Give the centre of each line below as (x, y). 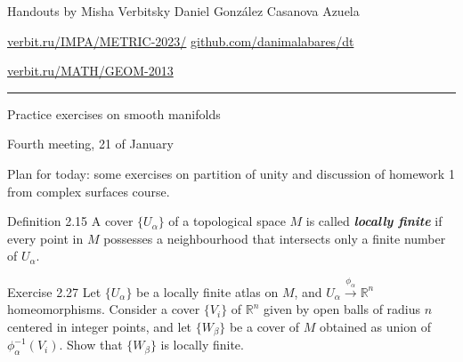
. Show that (91, 345)
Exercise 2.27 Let (54, 291)
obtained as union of (375, 326)
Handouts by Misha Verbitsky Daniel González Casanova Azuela (183, 11)
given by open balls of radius (342, 309)
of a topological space (227, 221)
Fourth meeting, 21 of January (90, 144)
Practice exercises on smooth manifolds (114, 113)
